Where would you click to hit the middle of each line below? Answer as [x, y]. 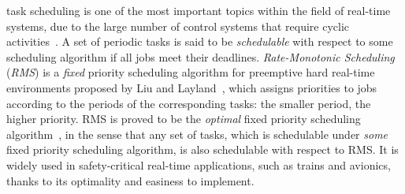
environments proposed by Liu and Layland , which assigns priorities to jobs [192, 87]
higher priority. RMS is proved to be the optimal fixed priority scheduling [184, 119]
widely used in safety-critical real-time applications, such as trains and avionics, [199, 164]
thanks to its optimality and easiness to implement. [130, 180]
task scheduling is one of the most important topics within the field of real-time [199, 10]
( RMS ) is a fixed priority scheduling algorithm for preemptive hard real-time [191, 72]
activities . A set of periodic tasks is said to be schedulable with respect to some [200, 41]
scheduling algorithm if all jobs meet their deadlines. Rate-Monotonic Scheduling [201, 56]
